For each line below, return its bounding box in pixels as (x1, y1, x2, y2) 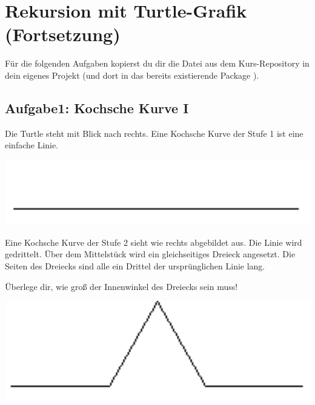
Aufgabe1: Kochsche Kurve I (5, 98, 189, 117)
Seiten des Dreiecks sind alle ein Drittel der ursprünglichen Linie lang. (5, 260, 265, 272)
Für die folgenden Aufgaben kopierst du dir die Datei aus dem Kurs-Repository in (5, 57, 310, 70)
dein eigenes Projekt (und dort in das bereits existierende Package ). (5, 68, 259, 81)
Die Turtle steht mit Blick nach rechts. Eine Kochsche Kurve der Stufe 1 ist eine (5, 127, 303, 139)
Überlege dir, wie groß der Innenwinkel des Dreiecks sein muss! (5, 280, 238, 292)
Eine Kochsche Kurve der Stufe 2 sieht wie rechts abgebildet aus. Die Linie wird (5, 235, 302, 248)
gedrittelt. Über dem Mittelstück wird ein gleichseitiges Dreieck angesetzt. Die (5, 248, 296, 260)
